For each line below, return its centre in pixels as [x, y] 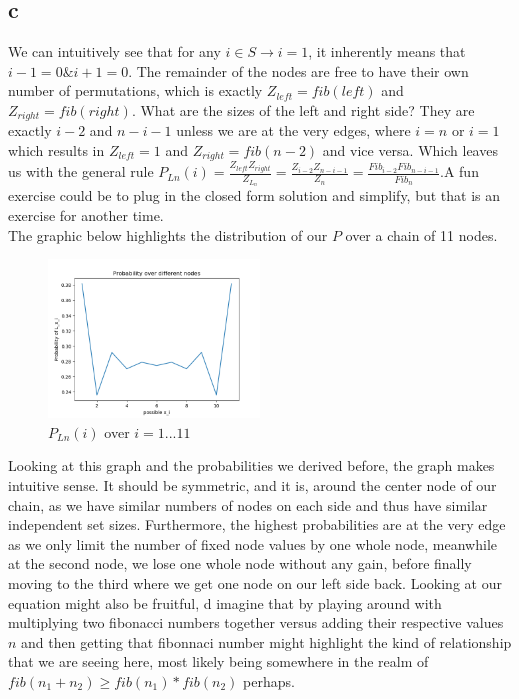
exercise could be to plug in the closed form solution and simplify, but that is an [254, 195]
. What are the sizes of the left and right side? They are [303, 109]
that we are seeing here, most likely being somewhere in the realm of [218, 661]
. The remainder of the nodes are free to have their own [298, 70]
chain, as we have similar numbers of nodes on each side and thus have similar [248, 504]
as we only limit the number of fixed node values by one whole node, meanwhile [253, 543]
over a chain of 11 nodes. [421, 234]
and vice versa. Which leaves [410, 150]
